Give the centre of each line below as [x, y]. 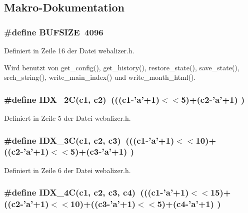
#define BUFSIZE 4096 [54, 32]
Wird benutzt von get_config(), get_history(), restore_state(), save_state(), [122, 67]
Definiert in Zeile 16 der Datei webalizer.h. [69, 50]
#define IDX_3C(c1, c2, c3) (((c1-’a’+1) [89, 140]
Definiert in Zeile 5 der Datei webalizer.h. [67, 118]
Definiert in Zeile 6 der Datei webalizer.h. [67, 170]
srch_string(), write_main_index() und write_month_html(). [100, 77]
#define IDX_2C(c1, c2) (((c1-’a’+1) [82, 99]
